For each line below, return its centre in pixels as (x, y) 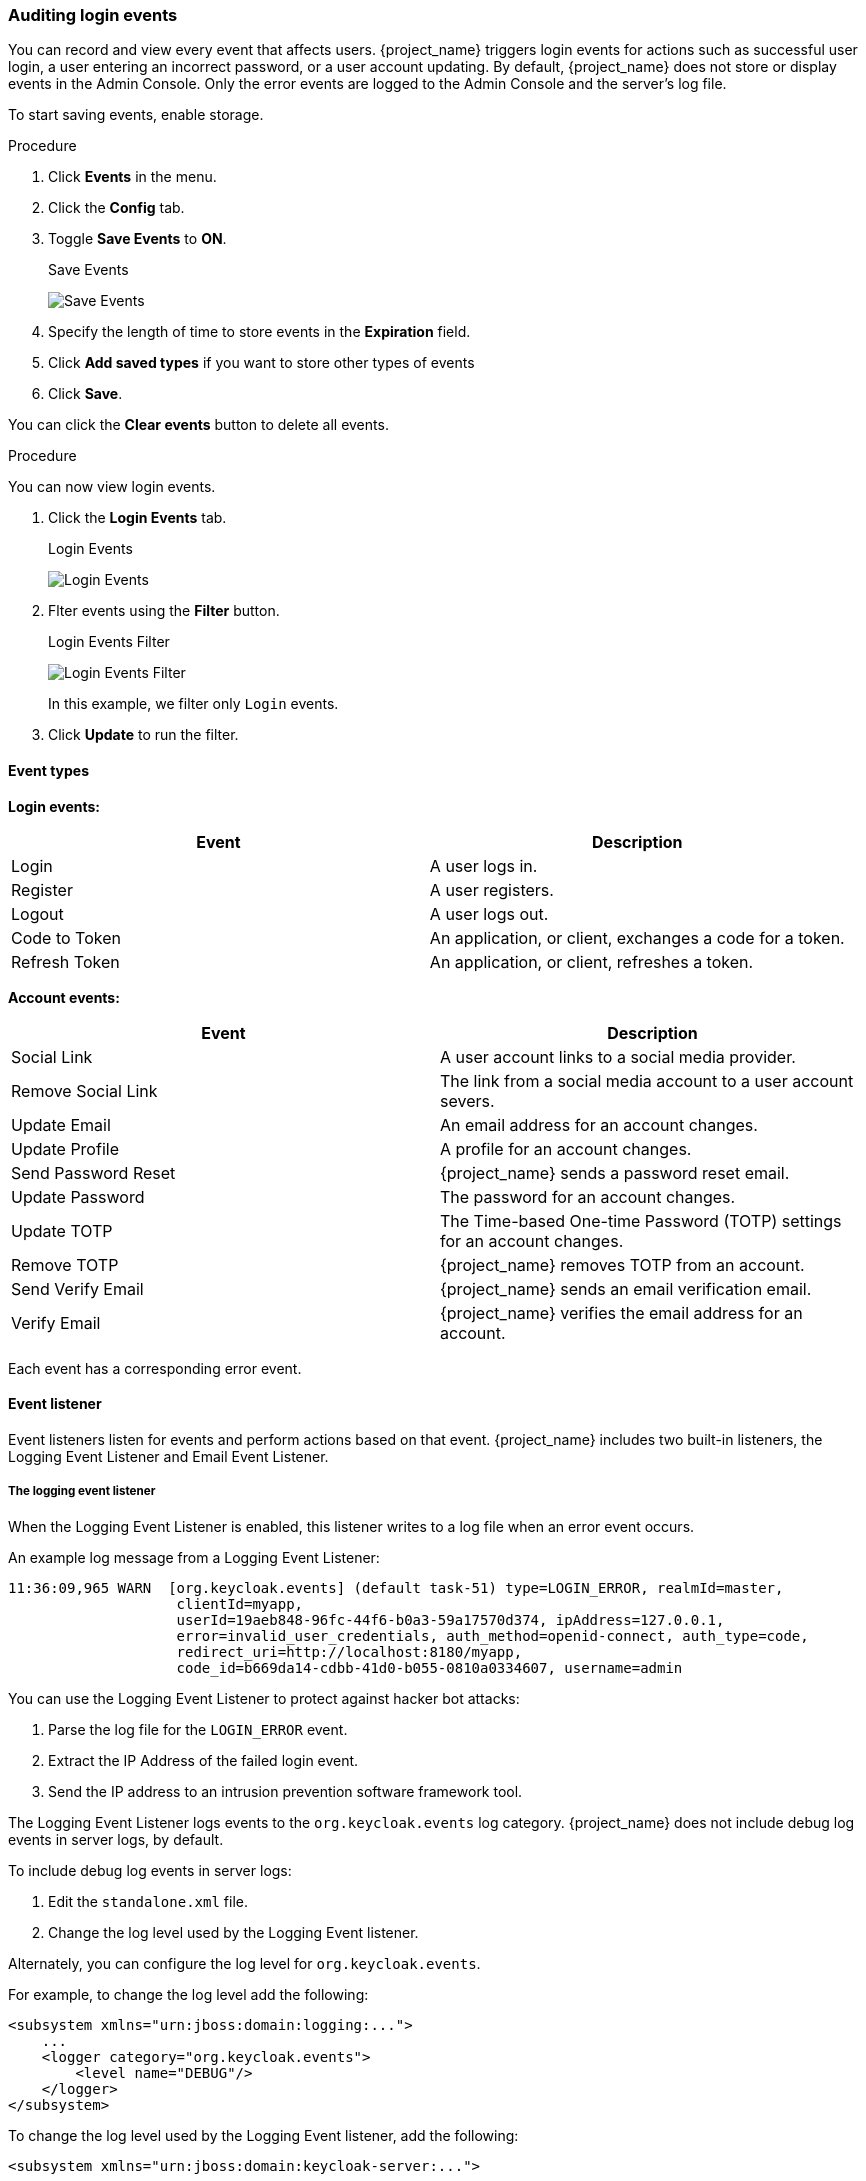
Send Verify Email (77, 1288)
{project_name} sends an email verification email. (626, 1288)
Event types (49, 770)
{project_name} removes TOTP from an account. (622, 1264)
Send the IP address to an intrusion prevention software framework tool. (285, 1791)
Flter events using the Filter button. (164, 611)
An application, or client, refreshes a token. (591, 961)
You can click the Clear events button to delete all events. (198, 425)
